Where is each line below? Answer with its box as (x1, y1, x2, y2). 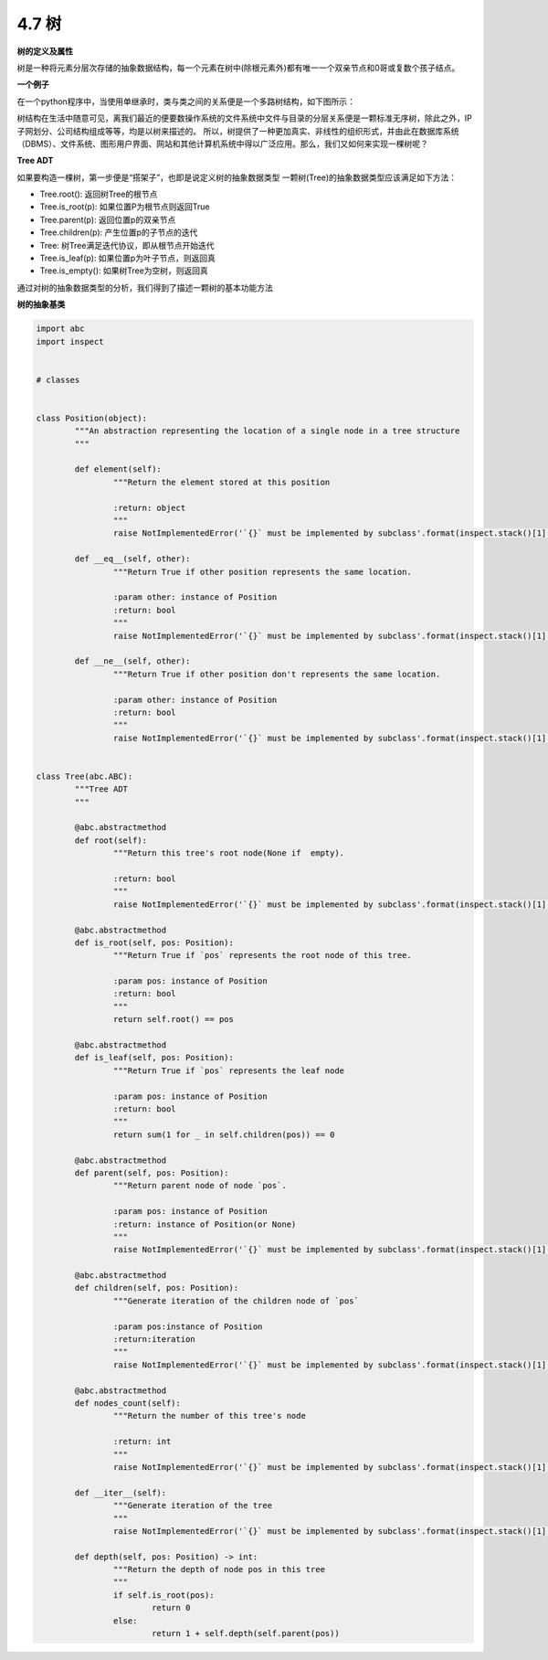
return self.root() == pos (112, 1015, 235, 1025)
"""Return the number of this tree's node (112, 1410, 306, 1421)
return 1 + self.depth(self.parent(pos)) (151, 1628, 340, 1639)
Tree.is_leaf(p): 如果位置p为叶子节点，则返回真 (39, 252, 216, 264)
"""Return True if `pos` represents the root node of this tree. (112, 951, 413, 961)
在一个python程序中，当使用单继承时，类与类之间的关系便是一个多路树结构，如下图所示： (16, 96, 355, 107)
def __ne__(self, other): (74, 656, 191, 666)
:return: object (112, 503, 186, 513)
